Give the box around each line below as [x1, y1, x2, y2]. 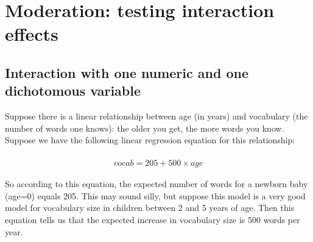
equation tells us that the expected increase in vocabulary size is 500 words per [5, 213, 300, 226]
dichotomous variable [5, 81, 141, 100]
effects [5, 21, 58, 46]
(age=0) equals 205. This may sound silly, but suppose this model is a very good [5, 189, 306, 202]
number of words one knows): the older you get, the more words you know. [5, 121, 284, 134]
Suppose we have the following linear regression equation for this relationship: [5, 133, 295, 146]
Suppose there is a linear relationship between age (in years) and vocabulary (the [5, 110, 308, 123]
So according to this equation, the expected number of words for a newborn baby [5, 177, 308, 190]
